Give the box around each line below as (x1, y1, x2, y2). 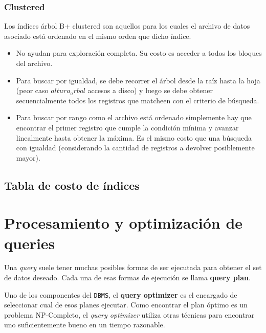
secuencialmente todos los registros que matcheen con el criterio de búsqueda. (16, 95, 259, 105)
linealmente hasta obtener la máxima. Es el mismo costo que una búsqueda (16, 132, 252, 143)
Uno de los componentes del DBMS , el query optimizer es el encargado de (4, 289, 237, 300)
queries (4, 232, 55, 253)
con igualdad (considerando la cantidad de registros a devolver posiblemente (16, 142, 255, 153)
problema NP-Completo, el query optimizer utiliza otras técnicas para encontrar (4, 309, 255, 320)
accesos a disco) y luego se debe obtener (87, 85, 213, 96)
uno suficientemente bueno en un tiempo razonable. (4, 319, 165, 330)
